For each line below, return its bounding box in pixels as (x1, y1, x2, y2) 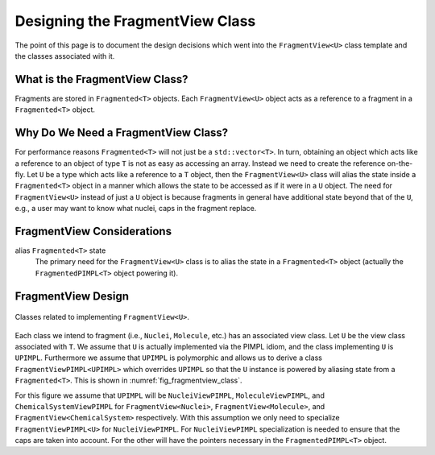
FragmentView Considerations (14, 224, 172, 238)
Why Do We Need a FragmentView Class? (14, 126, 229, 140)
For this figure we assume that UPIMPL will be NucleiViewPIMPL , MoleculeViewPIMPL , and (14, 391, 325, 400)
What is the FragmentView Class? (14, 72, 188, 86)
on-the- (387, 158, 413, 168)
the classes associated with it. (14, 51, 115, 60)
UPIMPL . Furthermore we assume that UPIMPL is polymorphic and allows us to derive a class (14, 353, 322, 362)
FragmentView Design (14, 289, 129, 303)
